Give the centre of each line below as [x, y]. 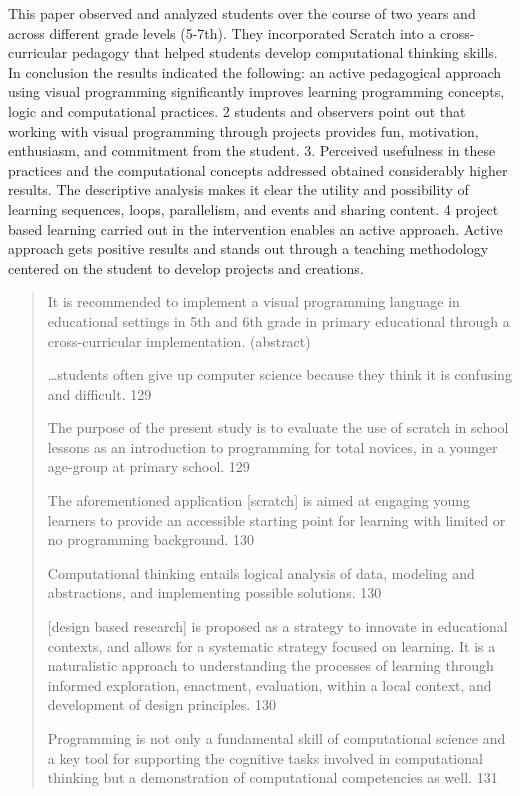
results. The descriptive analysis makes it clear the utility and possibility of [238, 189]
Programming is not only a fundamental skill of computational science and [276, 738]
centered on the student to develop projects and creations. [186, 267]
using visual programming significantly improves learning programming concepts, [256, 91]
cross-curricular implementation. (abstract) [179, 340]
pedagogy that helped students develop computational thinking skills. [284, 52]
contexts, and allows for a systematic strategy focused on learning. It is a [271, 645]
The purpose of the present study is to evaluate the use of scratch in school [278, 427]
